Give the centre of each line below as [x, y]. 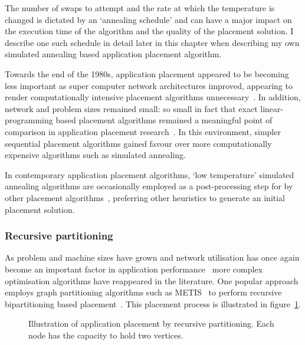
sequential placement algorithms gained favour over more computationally [138, 143]
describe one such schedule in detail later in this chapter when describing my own [152, 42]
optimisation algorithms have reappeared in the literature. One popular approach [152, 280]
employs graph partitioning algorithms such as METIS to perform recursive [143, 292]
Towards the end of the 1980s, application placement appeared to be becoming [147, 73]
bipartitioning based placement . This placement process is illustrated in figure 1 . [153, 303]
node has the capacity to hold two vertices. [106, 335]
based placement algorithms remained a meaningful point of [164, 120]
